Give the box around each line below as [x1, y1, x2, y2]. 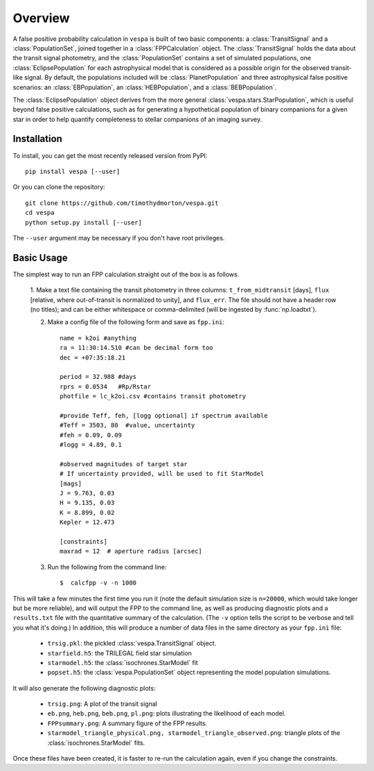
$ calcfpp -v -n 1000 [60, 579, 137, 587]
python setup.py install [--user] [25, 218, 142, 227]
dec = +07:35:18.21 [60, 353, 126, 362]
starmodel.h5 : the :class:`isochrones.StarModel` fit [47, 658, 199, 666]
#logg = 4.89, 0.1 [60, 441, 123, 449]
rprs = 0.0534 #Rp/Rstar [60, 382, 152, 391]
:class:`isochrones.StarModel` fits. [47, 738, 145, 747]
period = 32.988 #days [60, 373, 137, 381]
